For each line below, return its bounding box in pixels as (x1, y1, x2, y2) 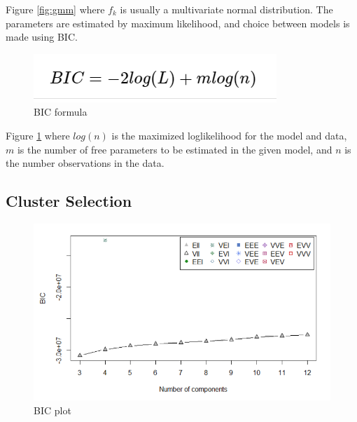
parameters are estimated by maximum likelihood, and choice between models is (6, 15, 350, 30)
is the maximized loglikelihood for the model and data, (111, 128, 347, 142)
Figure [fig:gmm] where (6, 2, 105, 16)
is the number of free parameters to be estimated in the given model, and (17, 142, 332, 156)
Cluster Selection (6, 190, 132, 212)
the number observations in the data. (6, 156, 164, 170)
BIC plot (34, 402, 71, 417)
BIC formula (34, 104, 87, 119)
